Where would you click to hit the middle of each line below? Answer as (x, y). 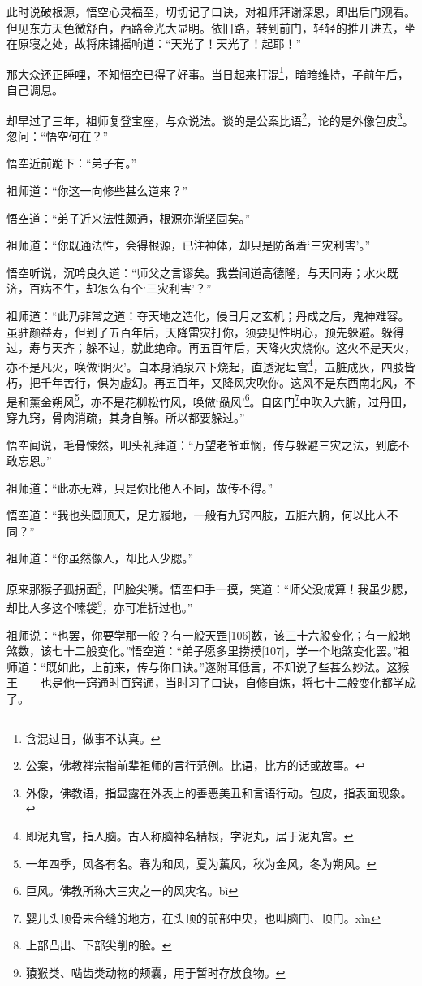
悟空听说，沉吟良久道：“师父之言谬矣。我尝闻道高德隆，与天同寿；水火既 (202, 272)
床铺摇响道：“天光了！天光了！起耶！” (199, 43)
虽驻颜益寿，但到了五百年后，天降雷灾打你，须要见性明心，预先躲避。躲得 (205, 331)
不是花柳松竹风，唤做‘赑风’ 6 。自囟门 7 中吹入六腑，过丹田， (258, 400)
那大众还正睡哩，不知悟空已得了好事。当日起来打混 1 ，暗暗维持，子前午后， (208, 72)
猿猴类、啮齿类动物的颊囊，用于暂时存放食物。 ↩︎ (155, 972)
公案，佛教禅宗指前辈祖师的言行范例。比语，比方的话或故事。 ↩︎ (195, 765)
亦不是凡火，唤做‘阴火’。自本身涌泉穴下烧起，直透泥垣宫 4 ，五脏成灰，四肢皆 (211, 365)
